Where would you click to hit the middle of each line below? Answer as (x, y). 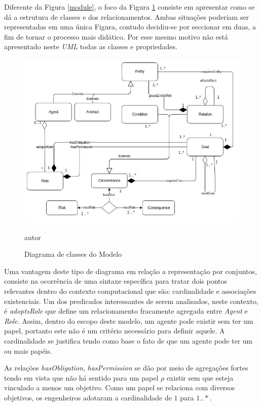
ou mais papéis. (28, 350)
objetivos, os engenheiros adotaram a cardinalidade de (88, 397)
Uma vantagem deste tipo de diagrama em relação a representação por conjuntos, (130, 271)
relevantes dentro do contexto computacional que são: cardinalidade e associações (130, 291)
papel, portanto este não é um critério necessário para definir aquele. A (115, 331)
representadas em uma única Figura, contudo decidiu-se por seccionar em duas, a (130, 27)
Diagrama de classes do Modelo (73, 254)
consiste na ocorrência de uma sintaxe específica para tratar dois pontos (116, 281)
